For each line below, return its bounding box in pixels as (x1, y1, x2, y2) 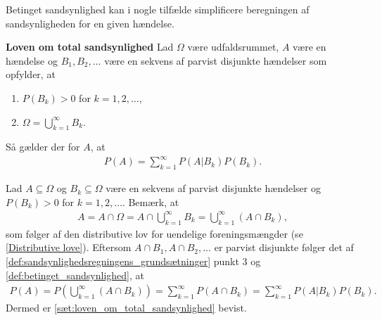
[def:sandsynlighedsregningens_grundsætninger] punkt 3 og (6, 253, 261, 268)
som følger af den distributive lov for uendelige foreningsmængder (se (6, 226, 303, 241)
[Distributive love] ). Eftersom (6, 240, 132, 255)
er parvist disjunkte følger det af (214, 240, 354, 255)
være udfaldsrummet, (187, 39, 279, 54)
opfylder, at (6, 67, 56, 82)
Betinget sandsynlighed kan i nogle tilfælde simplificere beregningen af (6, 2, 310, 16)
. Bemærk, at (122, 194, 179, 209)
